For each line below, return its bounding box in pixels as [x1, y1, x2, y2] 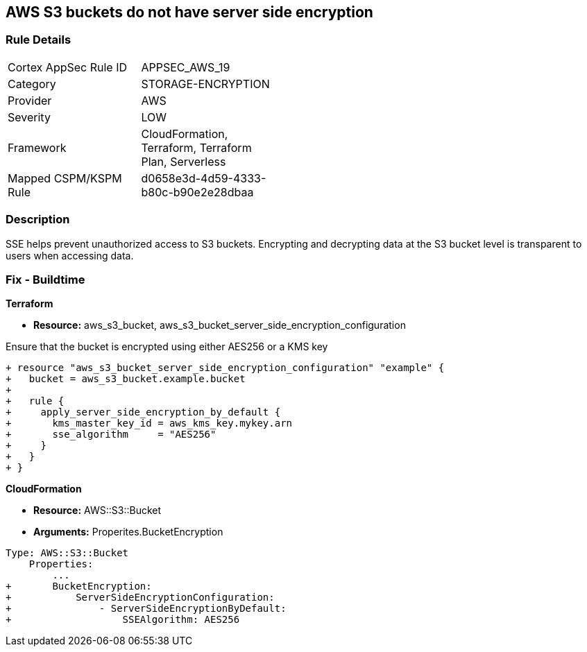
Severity [8, 110, 51, 124]
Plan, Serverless [141, 154, 226, 169]
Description [6, 212, 70, 227]
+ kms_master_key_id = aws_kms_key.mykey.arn [6, 418, 293, 429]
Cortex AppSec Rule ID [8, 60, 128, 74]
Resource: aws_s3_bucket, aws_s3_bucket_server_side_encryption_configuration [33, 319, 406, 332]
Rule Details [6, 33, 71, 47]
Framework [8, 140, 67, 155]
